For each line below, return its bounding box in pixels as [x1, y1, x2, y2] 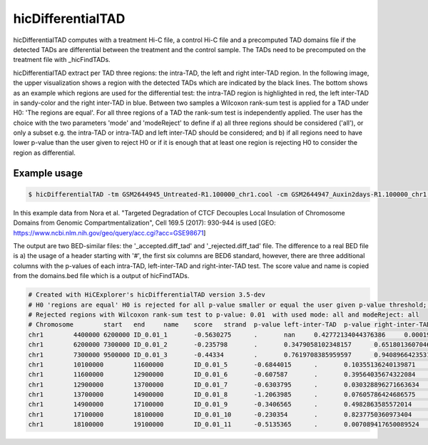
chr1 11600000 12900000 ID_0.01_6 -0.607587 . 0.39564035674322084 [28, 371, 416, 379]
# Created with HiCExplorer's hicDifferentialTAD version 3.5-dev [28, 291, 265, 299]
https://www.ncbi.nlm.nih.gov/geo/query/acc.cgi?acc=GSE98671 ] [13, 228, 206, 237]
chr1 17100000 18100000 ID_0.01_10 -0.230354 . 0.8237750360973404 [28, 410, 412, 419]
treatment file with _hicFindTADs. [13, 56, 111, 64]
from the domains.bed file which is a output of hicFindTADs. [13, 272, 190, 280]
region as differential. [13, 148, 76, 157]
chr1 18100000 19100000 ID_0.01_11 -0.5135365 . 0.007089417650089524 [28, 421, 420, 429]
